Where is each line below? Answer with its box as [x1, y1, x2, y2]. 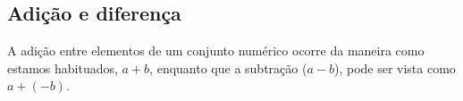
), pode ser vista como [333, 58, 456, 77]
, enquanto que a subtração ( [149, 58, 307, 77]
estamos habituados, [7, 58, 118, 77]
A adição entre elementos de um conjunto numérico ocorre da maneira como [7, 41, 425, 60]
